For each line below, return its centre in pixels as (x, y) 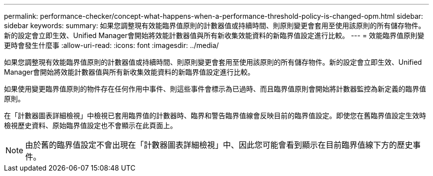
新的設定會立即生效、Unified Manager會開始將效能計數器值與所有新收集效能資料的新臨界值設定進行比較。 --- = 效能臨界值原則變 (214, 35)
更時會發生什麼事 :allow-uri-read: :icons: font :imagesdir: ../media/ (111, 45)
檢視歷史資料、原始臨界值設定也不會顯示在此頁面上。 (90, 125)
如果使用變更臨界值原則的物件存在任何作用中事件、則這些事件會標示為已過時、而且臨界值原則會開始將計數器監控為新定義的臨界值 (215, 89)
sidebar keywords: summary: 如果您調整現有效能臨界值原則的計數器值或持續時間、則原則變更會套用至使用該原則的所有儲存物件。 (215, 25)
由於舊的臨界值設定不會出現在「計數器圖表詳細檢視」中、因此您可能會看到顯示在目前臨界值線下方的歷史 (219, 145)
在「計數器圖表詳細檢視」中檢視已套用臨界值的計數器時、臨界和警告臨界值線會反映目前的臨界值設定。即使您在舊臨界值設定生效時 (215, 115)
